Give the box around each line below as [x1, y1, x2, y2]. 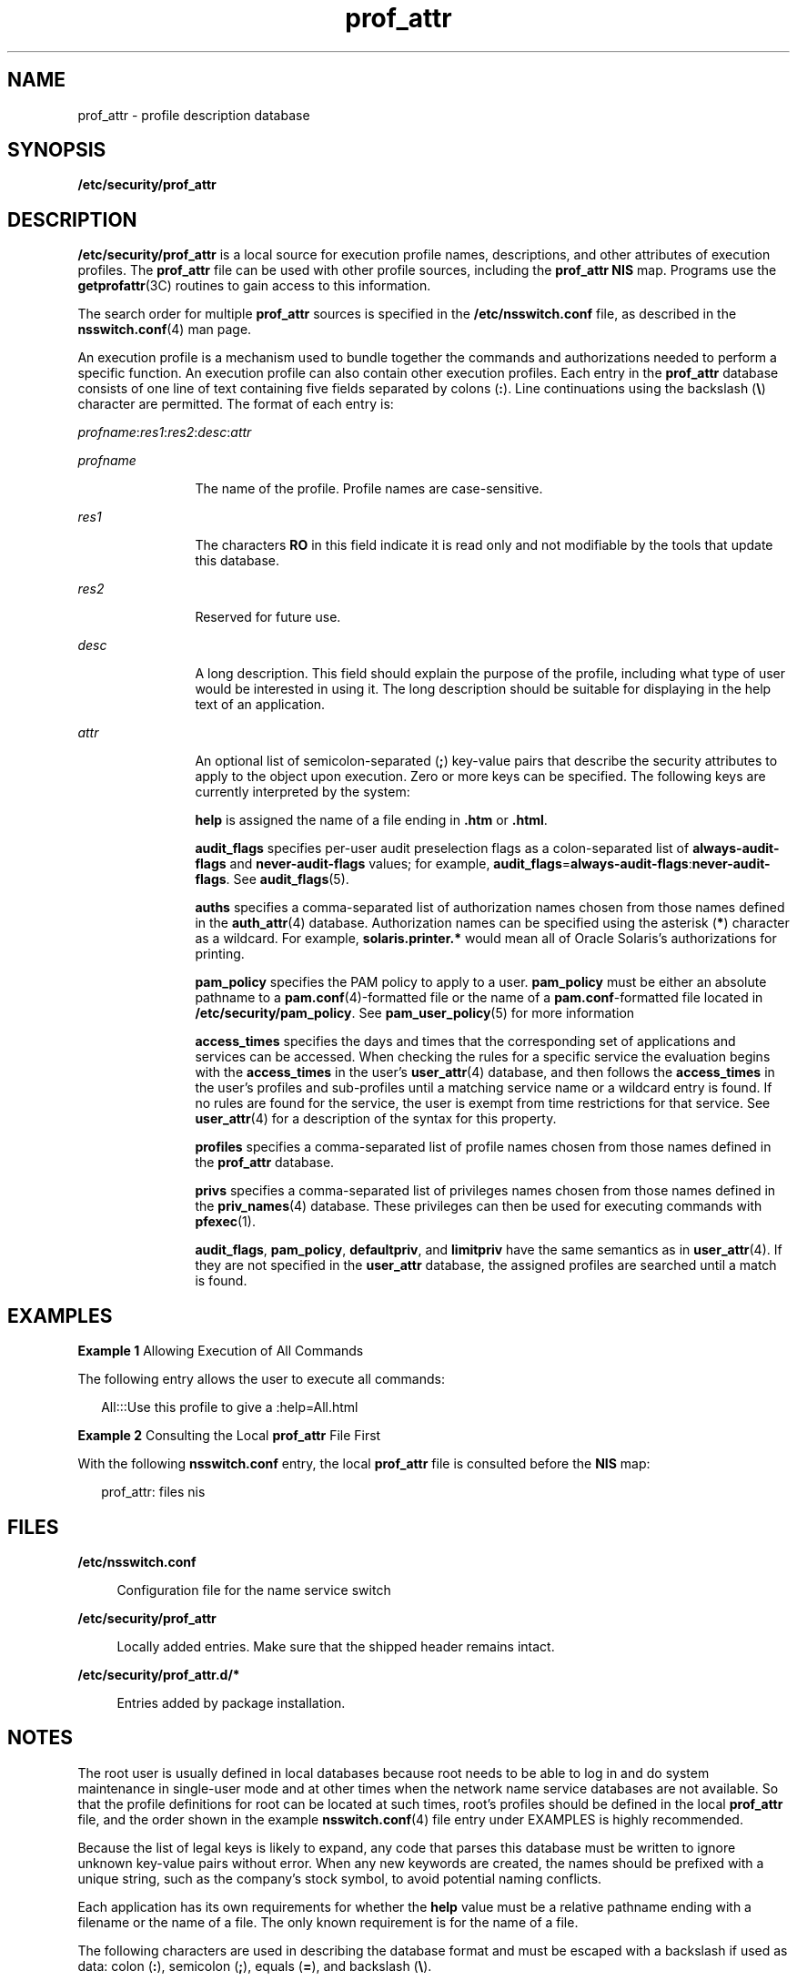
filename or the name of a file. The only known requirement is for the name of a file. [77, 1914, 579, 1930]
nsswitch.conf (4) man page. [77, 321, 252, 338]
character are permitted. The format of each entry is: [77, 396, 394, 412]
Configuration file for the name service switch [116, 1581, 391, 1598]
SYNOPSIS [7, 138, 106, 162]
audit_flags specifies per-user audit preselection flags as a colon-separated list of [195, 840, 690, 857]
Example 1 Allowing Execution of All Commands [77, 1343, 364, 1359]
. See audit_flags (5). [226, 871, 349, 888]
